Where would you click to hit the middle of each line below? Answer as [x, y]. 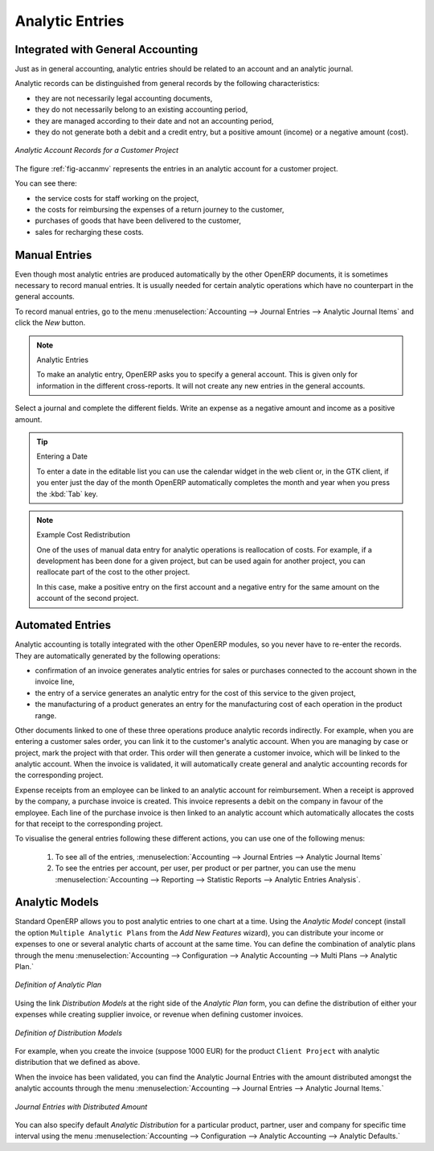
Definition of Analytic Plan [58, 985]
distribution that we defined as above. [78, 1063]
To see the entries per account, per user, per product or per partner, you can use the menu [206, 868]
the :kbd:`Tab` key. [67, 494]
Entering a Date [62, 456]
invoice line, [55, 682]
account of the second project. [88, 598]
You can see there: [46, 183]
